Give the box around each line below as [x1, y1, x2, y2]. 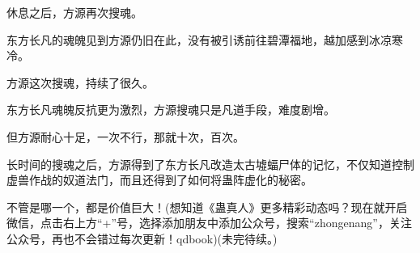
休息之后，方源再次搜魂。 [6, 4, 142, 20]
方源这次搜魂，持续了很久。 [6, 74, 154, 91]
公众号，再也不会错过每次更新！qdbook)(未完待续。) [6, 230, 278, 247]
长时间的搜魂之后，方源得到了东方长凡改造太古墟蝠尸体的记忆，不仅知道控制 [6, 155, 414, 172]
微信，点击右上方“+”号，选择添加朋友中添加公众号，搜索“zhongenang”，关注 [6, 214, 412, 231]
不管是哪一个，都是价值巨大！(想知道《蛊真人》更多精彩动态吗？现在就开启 [6, 198, 408, 215]
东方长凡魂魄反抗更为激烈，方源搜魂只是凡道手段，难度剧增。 [6, 101, 335, 118]
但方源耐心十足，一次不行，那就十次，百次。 [6, 128, 244, 145]
